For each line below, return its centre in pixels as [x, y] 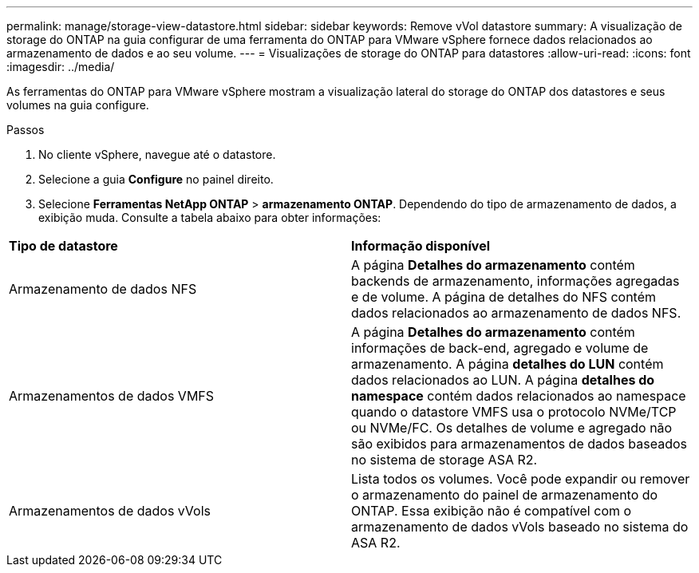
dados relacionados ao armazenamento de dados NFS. [516, 313]
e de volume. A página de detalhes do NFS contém [504, 297]
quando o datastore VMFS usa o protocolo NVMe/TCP [514, 412]
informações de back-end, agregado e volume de [500, 348]
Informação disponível [421, 246]
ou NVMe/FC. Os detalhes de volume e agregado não [512, 428]
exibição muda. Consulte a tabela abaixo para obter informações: [210, 217]
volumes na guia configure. [78, 105]
